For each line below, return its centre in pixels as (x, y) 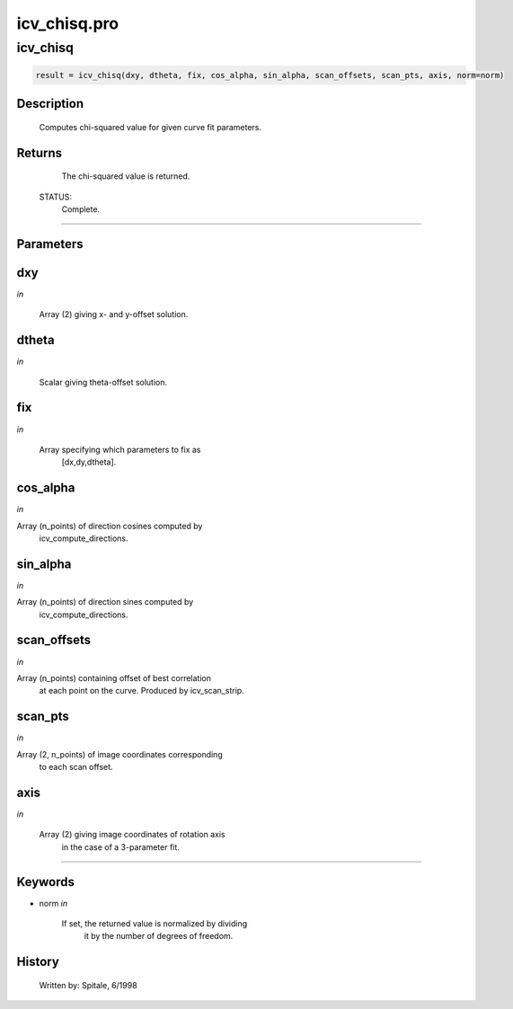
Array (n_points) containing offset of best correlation (114, 677)
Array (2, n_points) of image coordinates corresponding (120, 754)
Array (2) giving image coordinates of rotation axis (132, 835)
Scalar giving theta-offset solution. (103, 382)
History (38, 962)
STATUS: (55, 197)
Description (50, 104)
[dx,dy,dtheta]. (89, 462)
